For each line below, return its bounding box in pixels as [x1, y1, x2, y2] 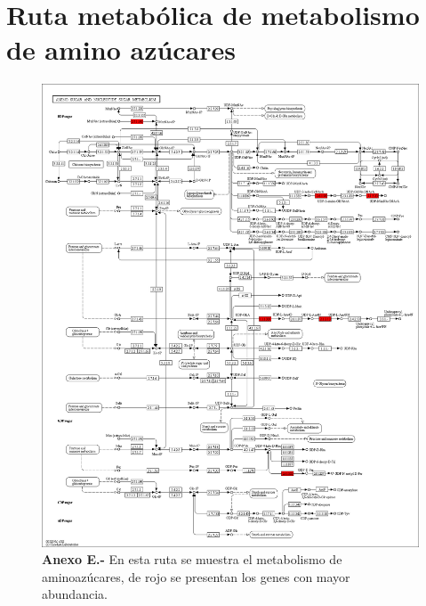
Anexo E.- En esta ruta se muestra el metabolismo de [42, 550, 342, 569]
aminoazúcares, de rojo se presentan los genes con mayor [42, 567, 350, 586]
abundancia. [42, 585, 108, 603]
